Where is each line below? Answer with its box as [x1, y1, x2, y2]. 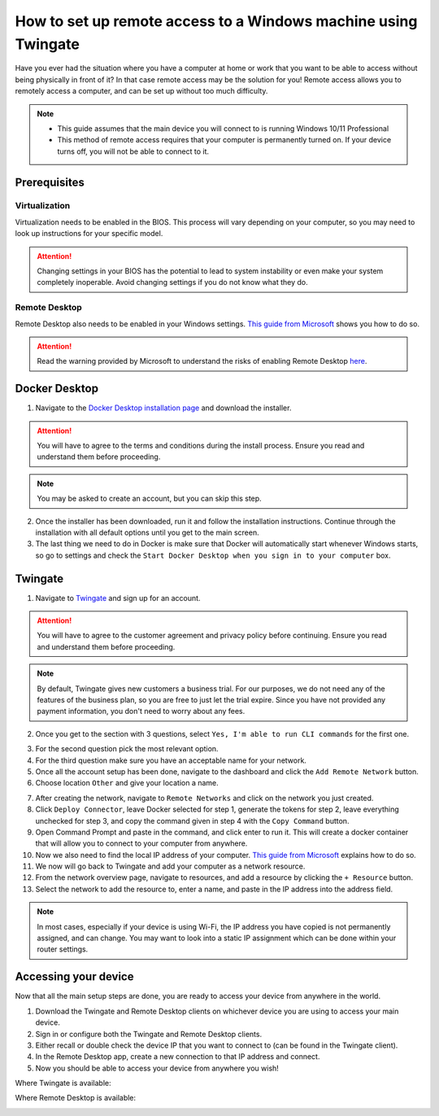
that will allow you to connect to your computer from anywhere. [35, 838, 248, 848]
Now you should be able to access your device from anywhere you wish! [35, 1063, 280, 1073]
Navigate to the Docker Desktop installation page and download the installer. [35, 403, 292, 413]
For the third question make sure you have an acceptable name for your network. [35, 755, 306, 765]
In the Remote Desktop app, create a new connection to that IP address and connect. [35, 1052, 320, 1061]
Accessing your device [15, 969, 134, 984]
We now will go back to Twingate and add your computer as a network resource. [35, 861, 306, 871]
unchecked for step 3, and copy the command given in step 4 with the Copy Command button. [35, 816, 350, 825]
